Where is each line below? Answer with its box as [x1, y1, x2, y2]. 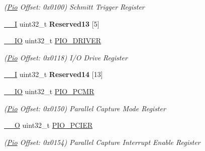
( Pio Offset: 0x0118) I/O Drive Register [4, 52, 128, 62]
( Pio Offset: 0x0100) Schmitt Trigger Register [4, 2, 145, 12]
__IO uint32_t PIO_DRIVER [4, 35, 101, 46]
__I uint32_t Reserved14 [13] [4, 69, 103, 80]
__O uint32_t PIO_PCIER [4, 120, 93, 130]
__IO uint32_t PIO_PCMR [4, 86, 94, 96]
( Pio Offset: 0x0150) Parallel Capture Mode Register [4, 103, 166, 113]
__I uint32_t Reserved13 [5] [4, 18, 99, 29]
